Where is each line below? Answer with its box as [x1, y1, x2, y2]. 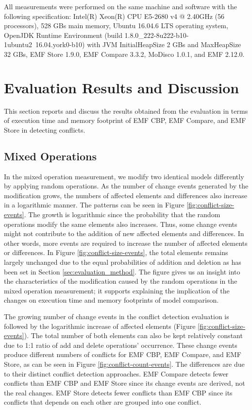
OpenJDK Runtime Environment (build [4, 30, 122, 40]
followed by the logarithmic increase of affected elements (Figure [4, 321, 196, 331]
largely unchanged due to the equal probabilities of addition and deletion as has [4, 257, 241, 267]
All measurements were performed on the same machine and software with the [4, 1, 237, 11]
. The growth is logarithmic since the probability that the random [24, 209, 220, 220]
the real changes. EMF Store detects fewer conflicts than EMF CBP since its [4, 387, 233, 397]
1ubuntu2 [4, 39, 32, 50]
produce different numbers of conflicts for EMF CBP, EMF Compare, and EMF [4, 349, 241, 359]
